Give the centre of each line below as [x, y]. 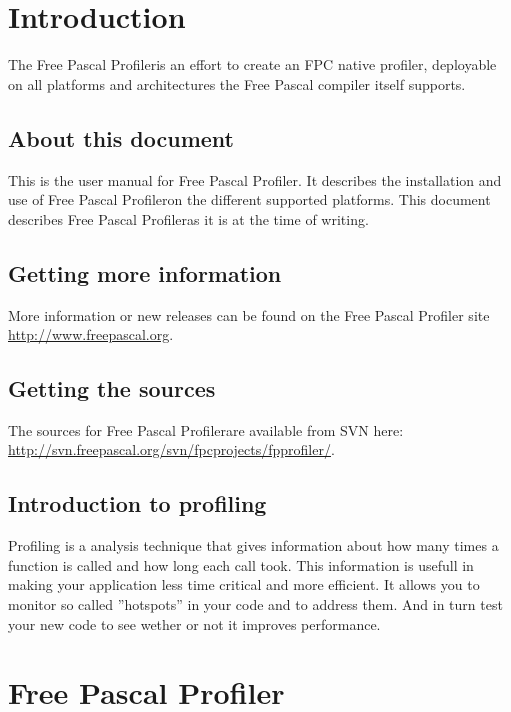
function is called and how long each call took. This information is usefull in [241, 564]
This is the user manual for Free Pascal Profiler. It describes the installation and [255, 179]
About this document [121, 137]
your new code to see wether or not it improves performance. [194, 623]
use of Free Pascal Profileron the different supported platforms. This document [249, 199]
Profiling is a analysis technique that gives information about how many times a [253, 545]
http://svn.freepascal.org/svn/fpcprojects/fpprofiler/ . [171, 449]
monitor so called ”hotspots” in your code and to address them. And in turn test [255, 604]
